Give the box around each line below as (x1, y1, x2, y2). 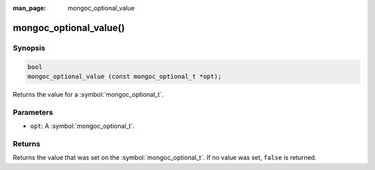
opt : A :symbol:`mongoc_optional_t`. (30, 122, 135, 131)
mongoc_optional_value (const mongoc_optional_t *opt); (27, 73, 222, 80)
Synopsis (12, 43, 45, 53)
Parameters (12, 107, 53, 117)
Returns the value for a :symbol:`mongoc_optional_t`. (12, 90, 164, 98)
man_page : (12, 4, 47, 12)
